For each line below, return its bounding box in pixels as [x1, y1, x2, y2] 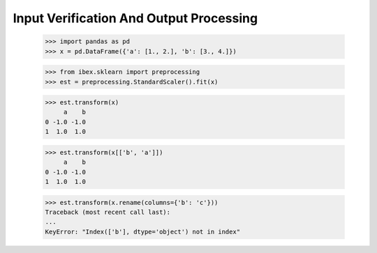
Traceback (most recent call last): [45, 208, 171, 216]
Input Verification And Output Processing [13, 10, 258, 26]
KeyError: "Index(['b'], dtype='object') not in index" [45, 227, 241, 236]
